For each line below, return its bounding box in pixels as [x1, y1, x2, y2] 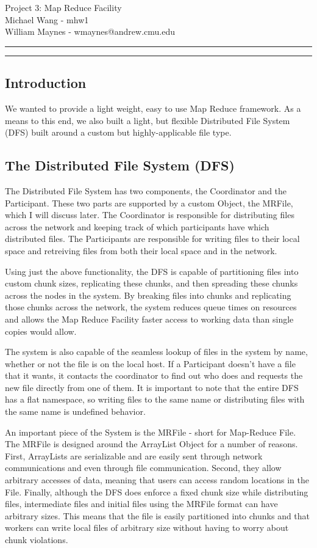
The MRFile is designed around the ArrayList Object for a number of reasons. [5, 437, 298, 450]
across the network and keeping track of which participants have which [5, 220, 269, 233]
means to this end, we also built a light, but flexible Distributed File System [5, 114, 290, 126]
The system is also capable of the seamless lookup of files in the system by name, [5, 345, 308, 358]
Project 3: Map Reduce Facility [5, 1, 122, 13]
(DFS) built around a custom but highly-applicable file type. [5, 126, 232, 139]
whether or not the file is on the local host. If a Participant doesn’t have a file [5, 357, 296, 370]
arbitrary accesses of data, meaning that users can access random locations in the [5, 473, 309, 486]
